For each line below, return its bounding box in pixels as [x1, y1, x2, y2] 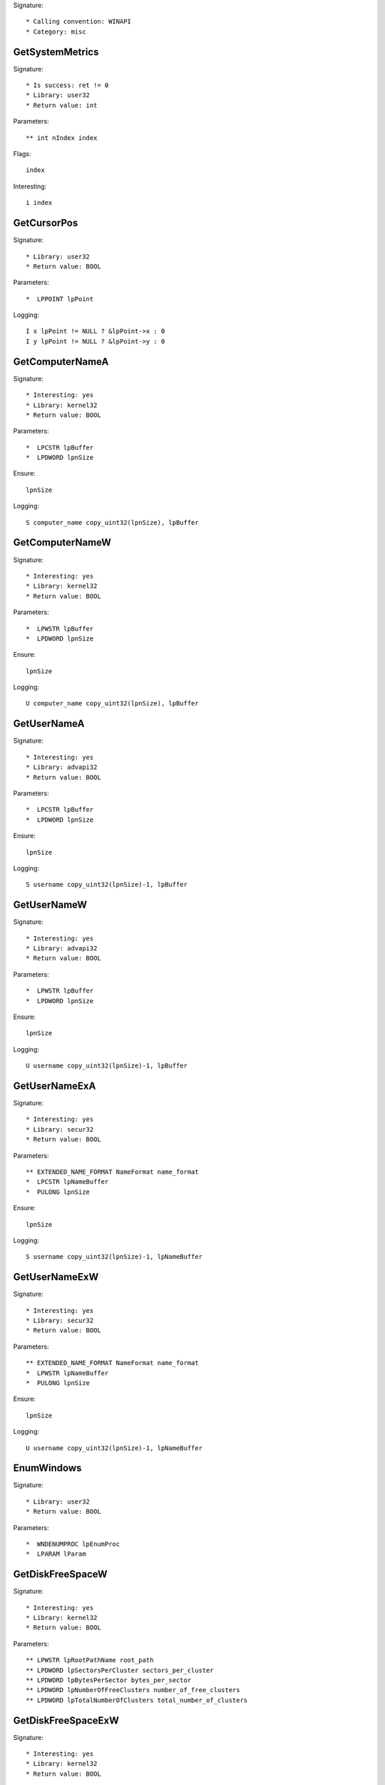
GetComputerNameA [13, 356, 109, 368]
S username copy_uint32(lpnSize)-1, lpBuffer [26, 880, 188, 889]
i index [26, 198, 53, 207]
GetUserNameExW [13, 1271, 99, 1283]
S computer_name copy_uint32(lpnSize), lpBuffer [26, 518, 199, 526]
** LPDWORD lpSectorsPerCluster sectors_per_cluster [26, 1666, 214, 1674]
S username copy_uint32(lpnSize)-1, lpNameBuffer [26, 1253, 203, 1261]
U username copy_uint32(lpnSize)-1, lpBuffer [26, 1062, 188, 1070]
